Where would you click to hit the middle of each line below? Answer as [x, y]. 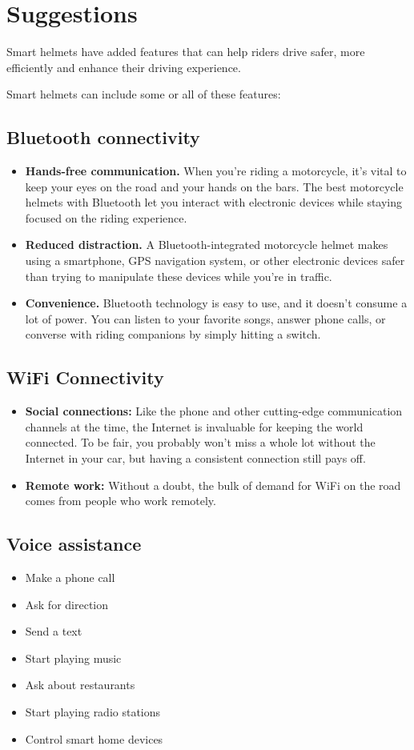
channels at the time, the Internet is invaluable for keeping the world [194, 426]
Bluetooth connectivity [103, 137]
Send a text [54, 631]
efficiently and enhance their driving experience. [124, 67]
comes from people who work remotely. [121, 501]
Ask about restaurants [80, 685]
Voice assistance [74, 544]
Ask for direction [67, 604]
